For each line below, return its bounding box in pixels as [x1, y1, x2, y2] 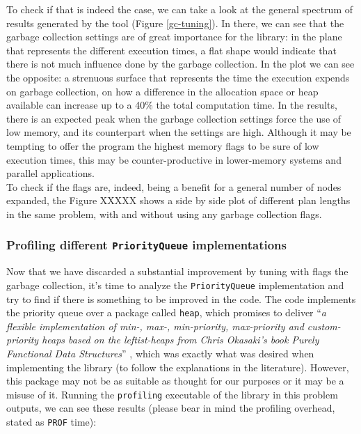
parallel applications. [6, 166, 95, 180]
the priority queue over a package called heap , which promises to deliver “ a [6, 305, 327, 320]
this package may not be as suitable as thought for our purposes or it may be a [6, 373, 344, 388]
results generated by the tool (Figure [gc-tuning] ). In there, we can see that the [6, 15, 344, 30]
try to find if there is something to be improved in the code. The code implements [6, 291, 356, 306]
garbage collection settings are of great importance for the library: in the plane [6, 29, 342, 44]
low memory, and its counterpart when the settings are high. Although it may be [6, 125, 351, 139]
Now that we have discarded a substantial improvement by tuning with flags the [6, 264, 348, 279]
